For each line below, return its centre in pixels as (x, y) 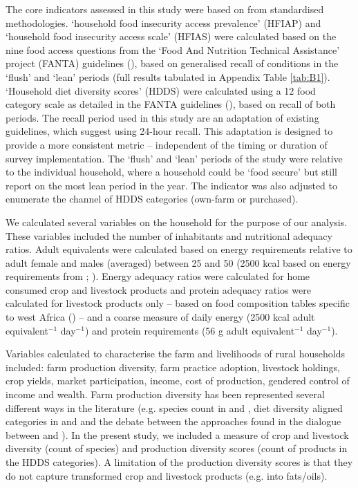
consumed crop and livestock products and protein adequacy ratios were (158, 289)
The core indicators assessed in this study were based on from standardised (165, 9)
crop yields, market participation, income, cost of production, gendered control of (178, 381)
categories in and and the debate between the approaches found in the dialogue (173, 421)
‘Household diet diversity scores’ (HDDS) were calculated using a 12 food (161, 90)
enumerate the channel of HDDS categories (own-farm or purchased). (152, 199)
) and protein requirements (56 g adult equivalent (190, 330)
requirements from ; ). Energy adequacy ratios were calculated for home (158, 276)
